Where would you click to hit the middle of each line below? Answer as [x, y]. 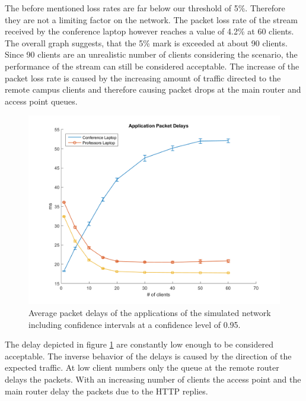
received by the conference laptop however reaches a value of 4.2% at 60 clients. [149, 31]
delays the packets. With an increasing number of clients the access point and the [153, 379]
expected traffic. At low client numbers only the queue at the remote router [142, 367]
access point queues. [41, 101]
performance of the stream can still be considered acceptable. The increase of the [152, 66]
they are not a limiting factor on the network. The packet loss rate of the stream [151, 19]
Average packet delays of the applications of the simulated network [150, 312]
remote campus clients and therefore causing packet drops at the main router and [153, 89]
